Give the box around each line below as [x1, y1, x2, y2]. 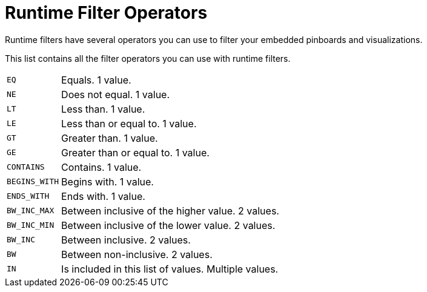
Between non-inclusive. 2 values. [61, 248, 213, 260]
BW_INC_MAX [7, 206, 55, 216]
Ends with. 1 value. [61, 190, 145, 202]
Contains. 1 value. [61, 161, 142, 173]
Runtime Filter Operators [5, 2, 208, 23]
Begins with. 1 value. [61, 175, 154, 188]
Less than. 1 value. [61, 102, 145, 115]
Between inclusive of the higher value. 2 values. [61, 204, 279, 217]
